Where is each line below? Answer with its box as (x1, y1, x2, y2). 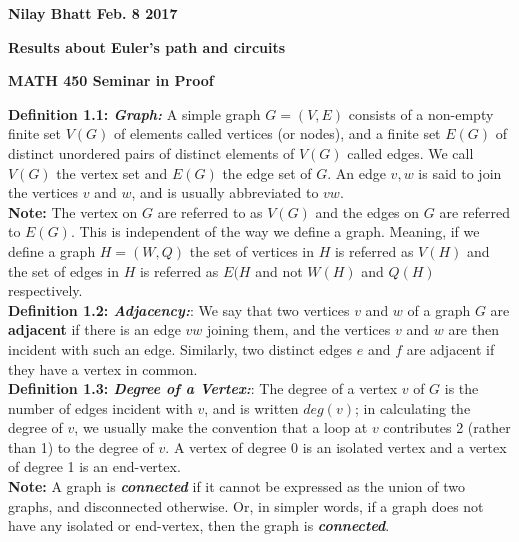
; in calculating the (354, 397, 471, 418)
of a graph (407, 299, 471, 320)
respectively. (8, 280, 83, 301)
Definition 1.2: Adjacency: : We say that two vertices (8, 299, 350, 320)
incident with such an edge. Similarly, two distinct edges (8, 338, 353, 359)
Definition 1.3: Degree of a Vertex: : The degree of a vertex (8, 378, 398, 399)
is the (444, 378, 479, 399)
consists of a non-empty (348, 103, 494, 124)
